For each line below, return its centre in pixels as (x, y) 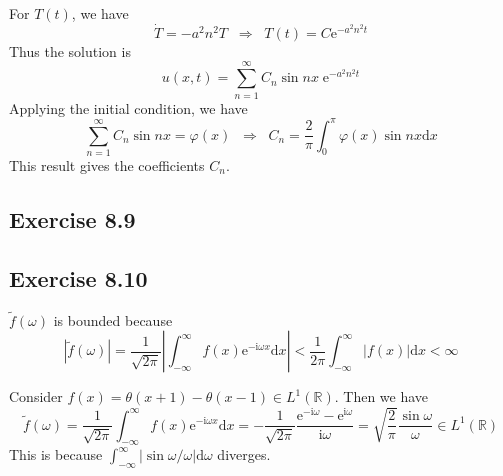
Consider (36, 396)
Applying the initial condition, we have (128, 107)
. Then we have (381, 396)
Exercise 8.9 (72, 218)
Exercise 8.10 (78, 277)
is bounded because (113, 319)
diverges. (244, 454)
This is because (56, 454)
